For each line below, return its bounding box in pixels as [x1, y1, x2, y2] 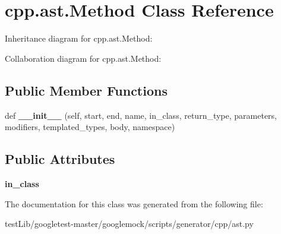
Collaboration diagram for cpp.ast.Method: [5, 52, 162, 64]
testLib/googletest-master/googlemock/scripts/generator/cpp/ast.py [5, 217, 254, 230]
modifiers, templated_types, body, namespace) [5, 121, 175, 133]
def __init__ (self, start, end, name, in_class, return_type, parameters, [5, 109, 277, 121]
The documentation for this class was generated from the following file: [5, 197, 263, 210]
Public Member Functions [5, 81, 168, 99]
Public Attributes [5, 150, 115, 168]
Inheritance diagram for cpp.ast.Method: [5, 32, 153, 45]
